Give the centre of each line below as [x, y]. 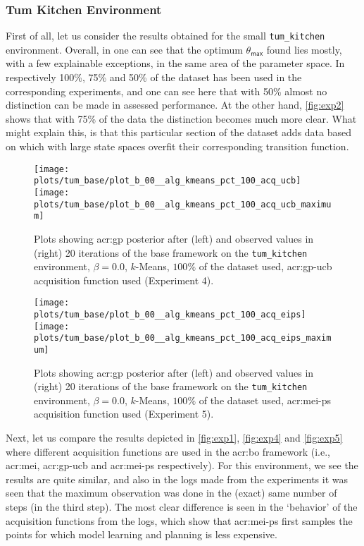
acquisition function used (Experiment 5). [124, 414]
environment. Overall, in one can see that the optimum [124, 49]
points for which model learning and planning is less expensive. [142, 534]
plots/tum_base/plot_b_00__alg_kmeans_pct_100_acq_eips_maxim [183, 338]
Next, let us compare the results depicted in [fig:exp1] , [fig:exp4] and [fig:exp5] [174, 438]
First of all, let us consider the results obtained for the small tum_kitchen [165, 36]
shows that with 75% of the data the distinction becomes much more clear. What [181, 118]
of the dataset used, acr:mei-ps [265, 400]
